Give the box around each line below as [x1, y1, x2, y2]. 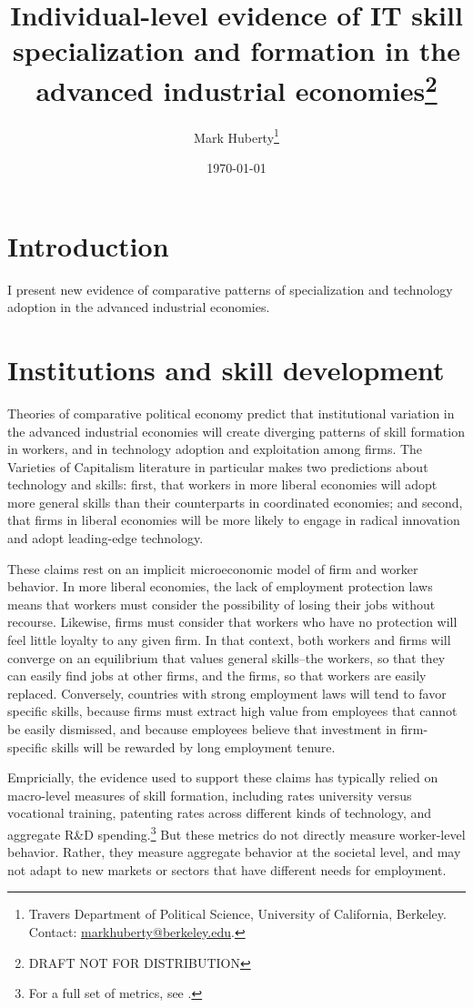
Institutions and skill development [7, 350, 445, 388]
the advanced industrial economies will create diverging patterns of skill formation [7, 421, 465, 440]
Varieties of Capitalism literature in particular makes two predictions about [7, 457, 428, 476]
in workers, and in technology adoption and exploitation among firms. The [7, 439, 423, 459]
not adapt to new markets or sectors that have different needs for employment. [7, 860, 447, 879]
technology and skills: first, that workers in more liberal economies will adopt [7, 475, 438, 494]
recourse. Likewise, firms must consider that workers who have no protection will [7, 612, 458, 631]
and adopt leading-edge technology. [7, 529, 204, 548]
